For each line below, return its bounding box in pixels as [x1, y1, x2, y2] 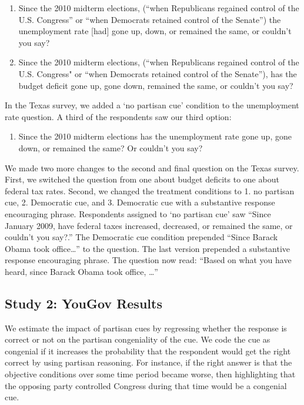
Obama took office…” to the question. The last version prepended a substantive [5, 242, 290, 254]
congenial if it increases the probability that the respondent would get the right [5, 344, 291, 357]
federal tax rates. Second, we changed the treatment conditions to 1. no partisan [5, 184, 295, 197]
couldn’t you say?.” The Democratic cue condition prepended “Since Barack [5, 231, 278, 243]
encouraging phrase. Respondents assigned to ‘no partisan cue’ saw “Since [5, 207, 271, 220]
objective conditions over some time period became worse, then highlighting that [5, 368, 296, 380]
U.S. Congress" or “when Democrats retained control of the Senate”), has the [18, 67, 297, 79]
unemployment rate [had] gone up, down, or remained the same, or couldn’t [18, 25, 292, 37]
